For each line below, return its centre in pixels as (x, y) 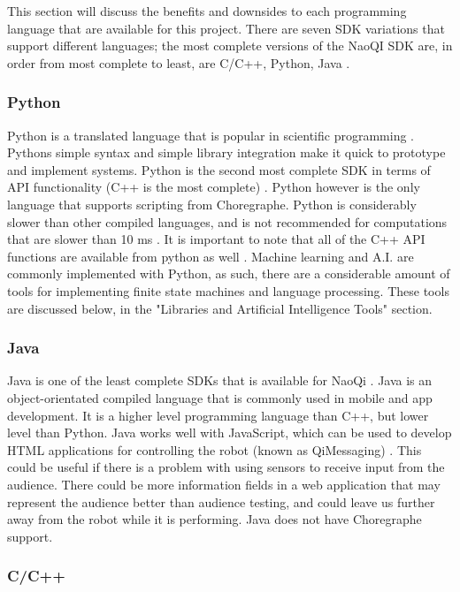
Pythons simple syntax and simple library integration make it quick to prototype (226, 152)
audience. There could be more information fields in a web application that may (224, 484)
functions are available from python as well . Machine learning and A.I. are (211, 256)
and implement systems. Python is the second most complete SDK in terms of (219, 169)
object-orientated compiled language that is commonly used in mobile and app (220, 397)
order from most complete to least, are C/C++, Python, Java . (179, 62)
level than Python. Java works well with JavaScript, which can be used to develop (230, 433)
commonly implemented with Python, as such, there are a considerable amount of (229, 273)
